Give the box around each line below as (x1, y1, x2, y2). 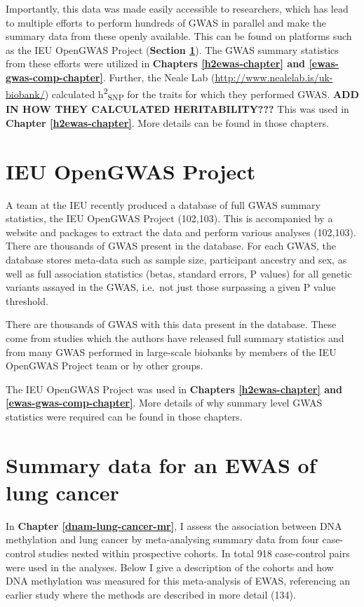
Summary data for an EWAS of (6, 450, 316, 479)
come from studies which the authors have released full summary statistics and (6, 331, 344, 345)
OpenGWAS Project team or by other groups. (6, 358, 203, 373)
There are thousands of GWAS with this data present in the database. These (6, 317, 337, 332)
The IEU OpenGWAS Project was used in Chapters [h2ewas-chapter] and (6, 381, 342, 396)
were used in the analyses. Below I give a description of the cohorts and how (6, 559, 334, 574)
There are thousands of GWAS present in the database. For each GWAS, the (6, 238, 337, 253)
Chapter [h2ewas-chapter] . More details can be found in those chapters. (6, 115, 329, 130)
